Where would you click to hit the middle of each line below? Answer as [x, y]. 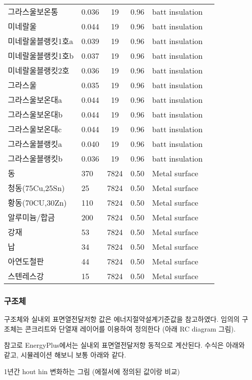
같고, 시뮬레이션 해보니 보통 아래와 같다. [65, 355]
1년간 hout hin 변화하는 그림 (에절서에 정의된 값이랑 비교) [92, 371]
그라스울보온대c [35, 129]
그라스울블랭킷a [35, 144]
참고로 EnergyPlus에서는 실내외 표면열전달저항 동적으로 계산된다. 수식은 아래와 [125, 345]
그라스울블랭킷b [35, 158]
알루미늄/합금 [31, 217]
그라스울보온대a [35, 100]
